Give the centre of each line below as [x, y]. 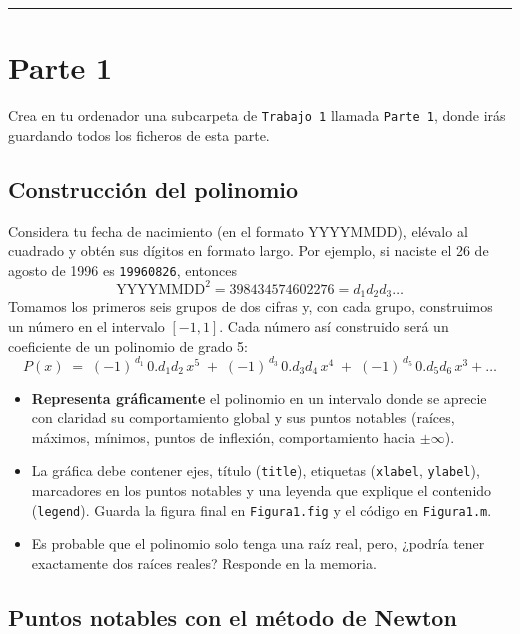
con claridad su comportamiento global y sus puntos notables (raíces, [243, 417]
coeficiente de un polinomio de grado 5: [128, 345]
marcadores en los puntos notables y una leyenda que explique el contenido [261, 490]
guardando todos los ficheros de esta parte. [139, 134]
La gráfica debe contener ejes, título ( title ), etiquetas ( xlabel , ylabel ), [255, 470]
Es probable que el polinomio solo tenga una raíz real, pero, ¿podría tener [258, 543]
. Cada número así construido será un [334, 325]
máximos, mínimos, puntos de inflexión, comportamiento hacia [223, 436]
